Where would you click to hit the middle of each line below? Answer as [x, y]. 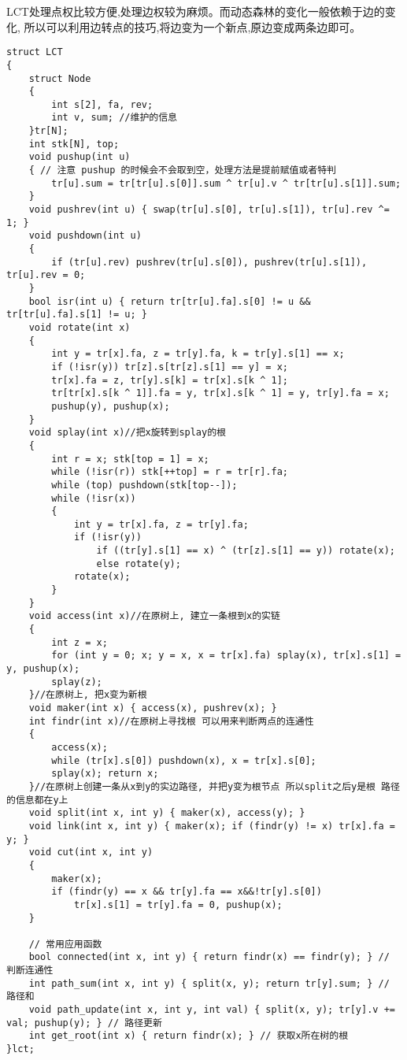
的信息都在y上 [37, 800]
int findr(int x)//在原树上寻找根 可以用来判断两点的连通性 [171, 721]
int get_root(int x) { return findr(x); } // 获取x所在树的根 [189, 1036]
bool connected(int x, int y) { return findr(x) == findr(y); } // [209, 957]
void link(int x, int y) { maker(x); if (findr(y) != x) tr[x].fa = [212, 826]
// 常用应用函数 [65, 944]
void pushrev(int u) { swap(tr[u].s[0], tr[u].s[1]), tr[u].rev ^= [209, 210]
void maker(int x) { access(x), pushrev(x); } [153, 708]
